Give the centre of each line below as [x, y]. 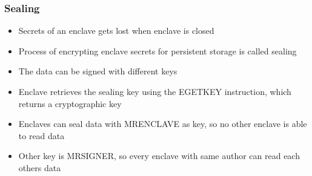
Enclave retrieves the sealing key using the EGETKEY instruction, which [155, 91]
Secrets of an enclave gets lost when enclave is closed [116, 31]
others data [40, 167]
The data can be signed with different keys [98, 71]
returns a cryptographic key [70, 103]
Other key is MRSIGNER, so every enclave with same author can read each [159, 156]
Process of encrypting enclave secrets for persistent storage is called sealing [158, 51]
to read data [41, 135]
